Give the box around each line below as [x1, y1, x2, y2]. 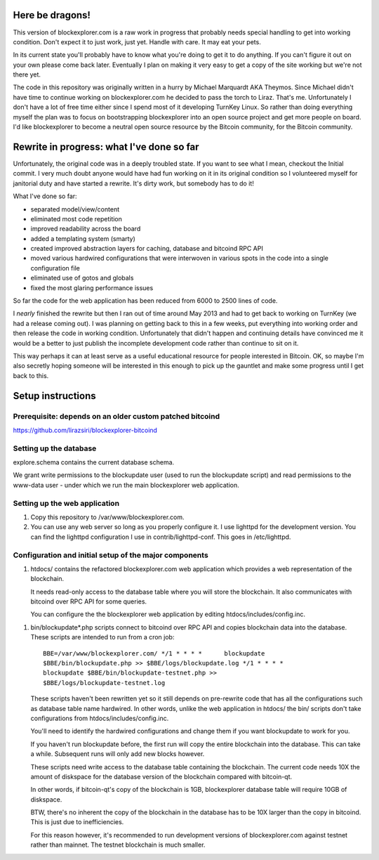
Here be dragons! [13, 9, 91, 21]
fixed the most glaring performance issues [30, 283, 154, 292]
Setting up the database [13, 443, 97, 453]
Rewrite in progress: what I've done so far [13, 141, 199, 152]
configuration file [30, 263, 80, 272]
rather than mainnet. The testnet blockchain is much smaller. [30, 840, 206, 849]
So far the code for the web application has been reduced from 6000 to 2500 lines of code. [13, 297, 278, 305]
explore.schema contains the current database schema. [13, 458, 175, 467]
